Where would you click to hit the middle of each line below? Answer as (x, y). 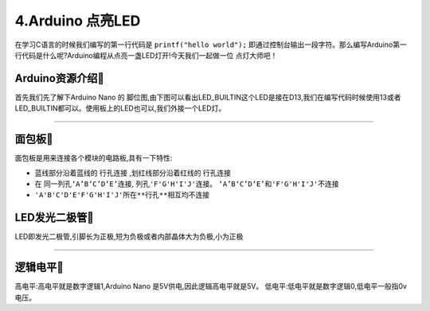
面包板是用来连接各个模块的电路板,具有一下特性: (94, 158)
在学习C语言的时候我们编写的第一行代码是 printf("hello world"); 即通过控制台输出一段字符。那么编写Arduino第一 (211, 45)
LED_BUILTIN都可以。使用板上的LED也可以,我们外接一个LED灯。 (120, 108)
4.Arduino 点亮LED (78, 21)
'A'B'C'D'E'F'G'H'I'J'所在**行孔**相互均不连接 (122, 195)
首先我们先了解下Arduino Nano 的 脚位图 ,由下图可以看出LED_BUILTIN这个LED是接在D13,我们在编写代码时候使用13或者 (208, 97)
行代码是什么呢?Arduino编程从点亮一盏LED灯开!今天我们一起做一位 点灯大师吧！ (146, 55)
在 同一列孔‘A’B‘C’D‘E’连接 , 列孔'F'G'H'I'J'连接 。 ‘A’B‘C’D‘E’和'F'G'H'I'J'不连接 (187, 184)
